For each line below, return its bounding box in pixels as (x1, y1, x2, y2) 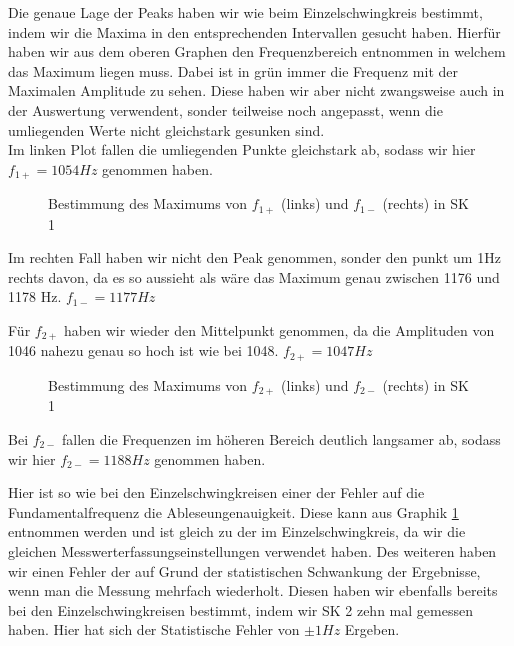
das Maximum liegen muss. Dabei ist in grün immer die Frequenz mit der (8, 60, 459, 81)
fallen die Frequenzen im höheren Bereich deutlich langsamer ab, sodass (61, 428, 501, 449)
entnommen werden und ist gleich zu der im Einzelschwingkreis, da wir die (8, 521, 466, 542)
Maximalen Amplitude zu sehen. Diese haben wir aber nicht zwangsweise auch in (8, 80, 505, 101)
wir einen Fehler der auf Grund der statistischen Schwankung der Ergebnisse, (8, 560, 481, 581)
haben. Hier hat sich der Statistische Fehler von (8, 619, 300, 640)
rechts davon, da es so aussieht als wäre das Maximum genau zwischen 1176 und (8, 266, 500, 287)
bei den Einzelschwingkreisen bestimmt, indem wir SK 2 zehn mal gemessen (8, 599, 473, 620)
